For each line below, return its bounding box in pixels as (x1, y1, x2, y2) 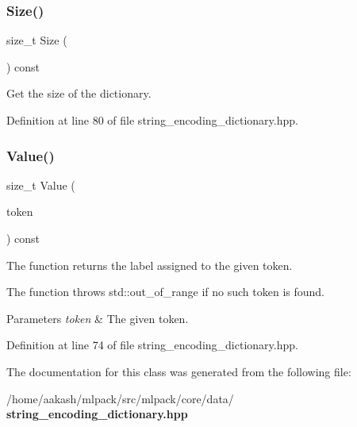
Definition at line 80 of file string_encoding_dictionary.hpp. (6, 112, 298, 128)
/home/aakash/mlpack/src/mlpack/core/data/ (6, 390, 234, 406)
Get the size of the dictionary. (6, 85, 152, 102)
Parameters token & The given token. (6, 310, 189, 326)
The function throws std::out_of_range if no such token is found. (6, 283, 324, 300)
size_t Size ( (6, 32, 67, 48)
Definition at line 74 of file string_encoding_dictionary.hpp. (6, 337, 298, 353)
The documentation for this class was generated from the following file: (6, 363, 351, 379)
